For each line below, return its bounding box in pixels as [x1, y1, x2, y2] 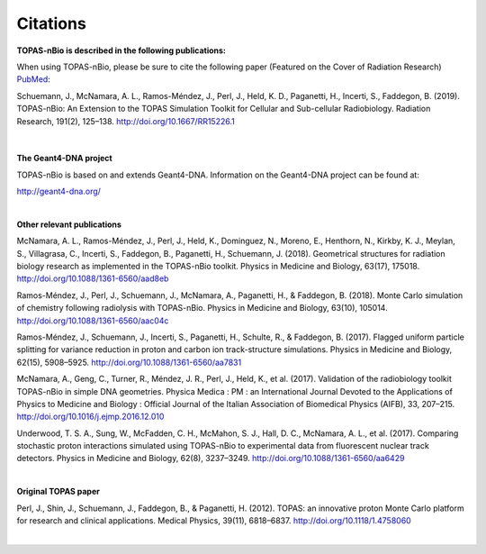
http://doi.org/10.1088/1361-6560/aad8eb [16, 273, 169, 284]
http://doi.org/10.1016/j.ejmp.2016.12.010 [16, 411, 165, 422]
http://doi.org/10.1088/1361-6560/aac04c [16, 315, 169, 326]
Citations [16, 14, 87, 33]
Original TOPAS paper [16, 486, 101, 497]
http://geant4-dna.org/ [16, 186, 101, 197]
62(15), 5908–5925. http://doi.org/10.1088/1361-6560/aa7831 [16, 357, 242, 368]
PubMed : [16, 74, 51, 85]
